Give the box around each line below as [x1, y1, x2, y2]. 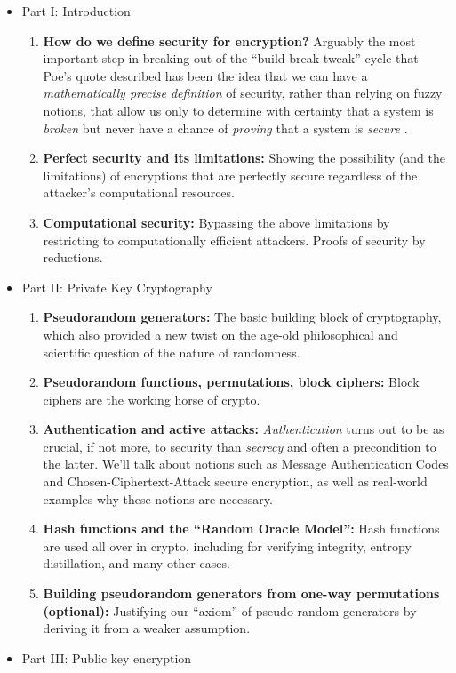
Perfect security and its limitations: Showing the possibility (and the [43, 148, 445, 167]
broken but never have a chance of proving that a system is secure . [43, 118, 408, 137]
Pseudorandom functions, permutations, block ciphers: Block [43, 373, 420, 391]
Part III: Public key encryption [21, 648, 192, 667]
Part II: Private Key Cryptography [21, 277, 212, 296]
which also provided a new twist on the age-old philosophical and [43, 324, 398, 343]
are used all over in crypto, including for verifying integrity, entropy [43, 536, 412, 555]
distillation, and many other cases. [43, 554, 230, 573]
